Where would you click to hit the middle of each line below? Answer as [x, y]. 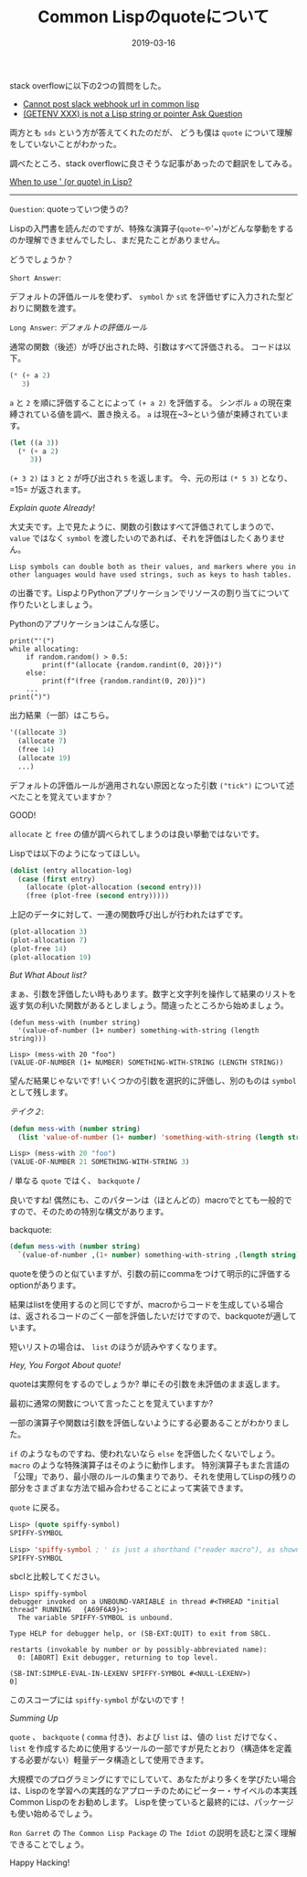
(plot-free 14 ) [38, 949]
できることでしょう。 [49, 1844]
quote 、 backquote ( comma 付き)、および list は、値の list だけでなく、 [146, 1737]
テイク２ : [26, 1111]
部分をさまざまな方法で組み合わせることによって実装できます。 [129, 1488]
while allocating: [44, 649]
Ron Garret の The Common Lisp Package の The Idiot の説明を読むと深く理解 [153, 1833]
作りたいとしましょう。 [53, 604]
